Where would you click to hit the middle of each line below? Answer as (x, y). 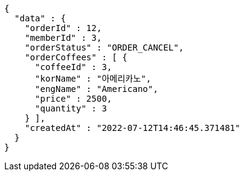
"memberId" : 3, (63, 38)
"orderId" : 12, (63, 28)
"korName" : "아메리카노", (93, 79)
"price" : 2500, (74, 99)
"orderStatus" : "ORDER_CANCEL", (104, 48)
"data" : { (40, 18)
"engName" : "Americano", (96, 89)
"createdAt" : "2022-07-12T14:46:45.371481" (132, 128)
